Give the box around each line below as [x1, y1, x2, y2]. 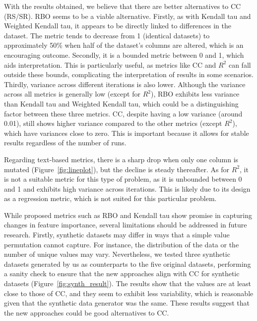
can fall [228, 59, 251, 70]
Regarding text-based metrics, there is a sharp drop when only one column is [4, 154, 239, 164]
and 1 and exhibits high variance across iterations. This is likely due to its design [4, 183, 251, 194]
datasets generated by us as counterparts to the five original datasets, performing [4, 258, 251, 269]
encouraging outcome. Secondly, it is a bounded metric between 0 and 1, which [4, 49, 244, 60]
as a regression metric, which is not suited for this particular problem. [4, 193, 217, 204]
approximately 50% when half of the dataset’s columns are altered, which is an [4, 40, 244, 50]
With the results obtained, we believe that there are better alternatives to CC [4, 1, 241, 11]
